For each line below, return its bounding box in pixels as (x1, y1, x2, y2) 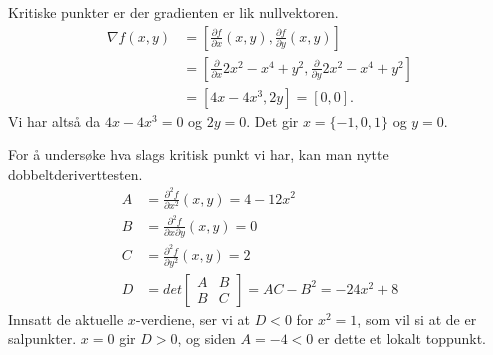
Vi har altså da (8, 110, 101, 131)
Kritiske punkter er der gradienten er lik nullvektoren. (8, 2, 339, 22)
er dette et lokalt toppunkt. (317, 328, 487, 349)
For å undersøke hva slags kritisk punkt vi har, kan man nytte (8, 144, 389, 165)
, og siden (177, 328, 236, 349)
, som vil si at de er (357, 308, 477, 329)
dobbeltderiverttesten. (8, 163, 143, 184)
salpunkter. (8, 328, 77, 349)
